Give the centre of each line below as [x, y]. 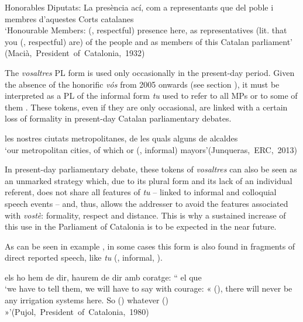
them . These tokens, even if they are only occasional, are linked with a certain [146, 107]
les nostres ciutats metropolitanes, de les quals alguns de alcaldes [121, 138]
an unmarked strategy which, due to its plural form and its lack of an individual [149, 180]
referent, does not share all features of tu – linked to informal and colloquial [141, 192]
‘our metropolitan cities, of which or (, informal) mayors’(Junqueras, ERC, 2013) [151, 149]
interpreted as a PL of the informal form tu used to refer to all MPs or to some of [151, 96]
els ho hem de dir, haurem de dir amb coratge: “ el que [103, 277]
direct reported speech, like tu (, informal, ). [84, 257]
